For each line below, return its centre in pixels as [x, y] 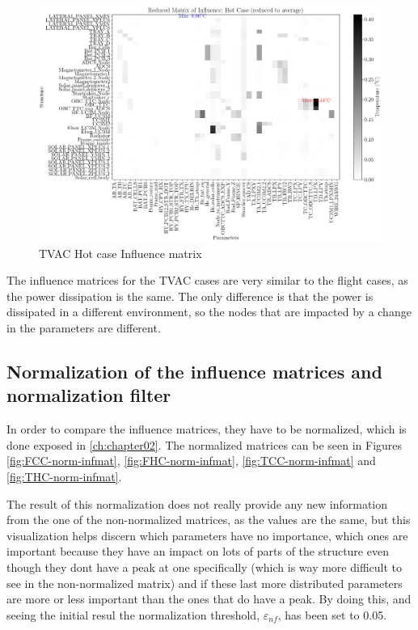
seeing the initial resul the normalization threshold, [133, 614]
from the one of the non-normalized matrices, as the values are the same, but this [209, 520]
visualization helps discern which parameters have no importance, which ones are [207, 535]
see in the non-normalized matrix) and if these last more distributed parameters [205, 583]
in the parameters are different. [84, 328]
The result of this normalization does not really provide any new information [197, 503]
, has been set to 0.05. [332, 614]
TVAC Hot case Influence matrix [120, 253]
